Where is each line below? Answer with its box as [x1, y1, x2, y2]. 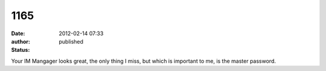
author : [11, 38, 30, 45]
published [59, 38, 84, 45]
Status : [11, 47, 30, 54]
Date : [11, 30, 25, 37]
